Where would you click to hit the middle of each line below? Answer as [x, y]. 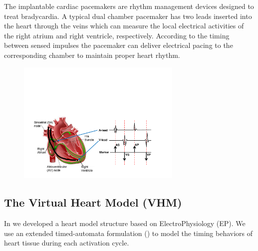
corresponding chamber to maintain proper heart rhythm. [92, 55]
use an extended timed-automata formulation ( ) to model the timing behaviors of [129, 233]
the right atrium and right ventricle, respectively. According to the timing [117, 35]
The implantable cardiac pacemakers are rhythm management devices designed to [129, 6]
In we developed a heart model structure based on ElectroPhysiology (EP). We [125, 223]
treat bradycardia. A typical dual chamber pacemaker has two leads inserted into [128, 16]
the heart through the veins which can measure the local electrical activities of [124, 26]
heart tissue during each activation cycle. [67, 243]
